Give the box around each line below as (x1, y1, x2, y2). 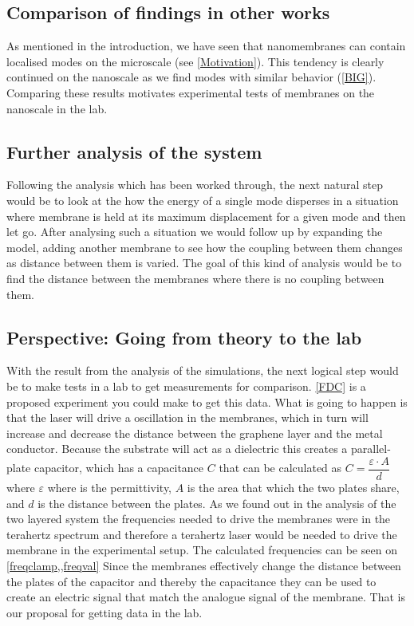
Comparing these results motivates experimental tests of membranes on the (6, 84, 375, 100)
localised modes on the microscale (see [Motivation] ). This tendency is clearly (6, 53, 384, 69)
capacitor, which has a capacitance (34, 459, 204, 476)
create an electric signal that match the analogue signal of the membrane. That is (6, 589, 406, 605)
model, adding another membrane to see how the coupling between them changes (6, 238, 403, 255)
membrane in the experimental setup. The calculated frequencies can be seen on (6, 541, 397, 558)
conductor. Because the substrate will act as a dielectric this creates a (6, 440, 348, 457)
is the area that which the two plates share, (187, 478, 400, 495)
